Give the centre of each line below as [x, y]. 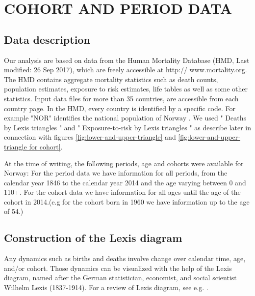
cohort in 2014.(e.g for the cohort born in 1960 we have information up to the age [127, 201]
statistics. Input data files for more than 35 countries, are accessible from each [121, 98]
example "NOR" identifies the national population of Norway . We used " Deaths [125, 118]
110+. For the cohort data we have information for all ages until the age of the [122, 192]
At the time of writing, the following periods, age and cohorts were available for [124, 163]
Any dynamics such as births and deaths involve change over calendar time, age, [125, 258]
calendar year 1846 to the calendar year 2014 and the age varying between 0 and [125, 182]
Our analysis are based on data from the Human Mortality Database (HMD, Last [127, 60]
